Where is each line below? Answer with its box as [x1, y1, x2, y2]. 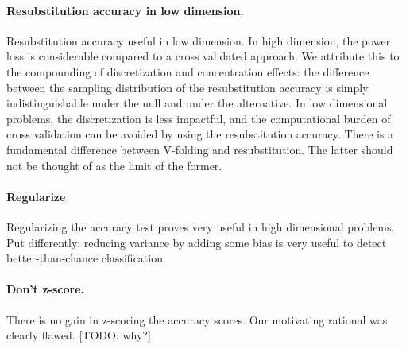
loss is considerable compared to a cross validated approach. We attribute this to [6, 48, 400, 64]
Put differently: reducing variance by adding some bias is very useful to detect [6, 234, 387, 250]
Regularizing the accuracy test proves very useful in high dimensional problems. [6, 218, 395, 235]
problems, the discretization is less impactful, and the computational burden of [6, 110, 391, 126]
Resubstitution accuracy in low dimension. [6, 2, 244, 18]
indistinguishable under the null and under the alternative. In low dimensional [6, 95, 388, 111]
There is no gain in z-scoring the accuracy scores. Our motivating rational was [6, 311, 388, 328]
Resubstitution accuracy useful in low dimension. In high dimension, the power [6, 32, 391, 48]
